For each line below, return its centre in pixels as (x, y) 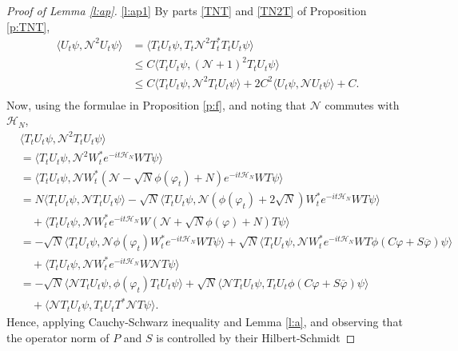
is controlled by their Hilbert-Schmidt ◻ (256, 337)
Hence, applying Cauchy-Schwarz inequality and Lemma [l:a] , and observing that (205, 322)
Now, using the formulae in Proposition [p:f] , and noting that (157, 104)
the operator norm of (58, 337)
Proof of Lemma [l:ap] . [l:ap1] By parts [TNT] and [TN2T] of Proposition (187, 10)
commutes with (362, 104)
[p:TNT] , (28, 26)
